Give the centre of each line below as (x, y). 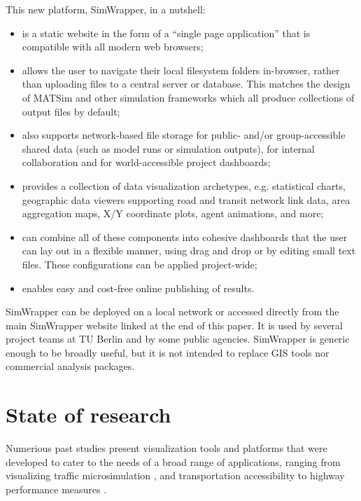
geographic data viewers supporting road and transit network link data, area (186, 199)
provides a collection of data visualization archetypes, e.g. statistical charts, (184, 185)
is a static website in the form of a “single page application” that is (166, 33)
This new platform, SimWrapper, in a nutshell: (106, 9)
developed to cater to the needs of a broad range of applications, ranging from (173, 461)
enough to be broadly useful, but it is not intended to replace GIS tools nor (168, 352)
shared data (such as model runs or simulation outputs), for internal (168, 148)
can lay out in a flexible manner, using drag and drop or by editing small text (189, 251)
